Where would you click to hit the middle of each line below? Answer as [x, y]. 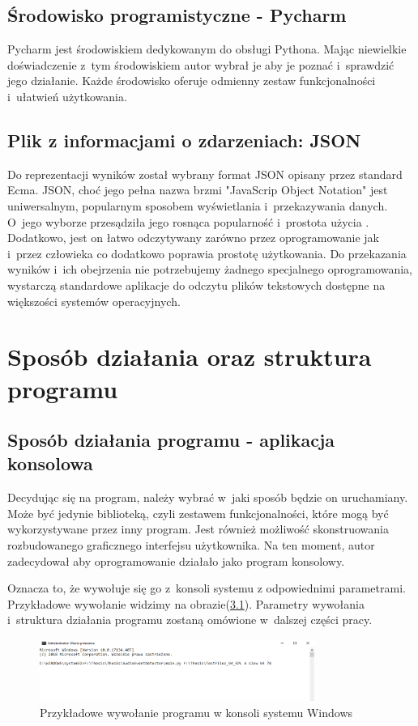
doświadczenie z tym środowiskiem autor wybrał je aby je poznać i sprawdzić [201, 64]
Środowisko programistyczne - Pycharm [177, 15]
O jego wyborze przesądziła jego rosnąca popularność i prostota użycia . [188, 221]
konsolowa [50, 463]
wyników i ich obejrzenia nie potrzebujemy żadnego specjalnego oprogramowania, [210, 269]
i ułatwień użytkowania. [67, 96]
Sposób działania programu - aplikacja [171, 440]
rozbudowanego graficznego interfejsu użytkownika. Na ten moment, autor [191, 545]
